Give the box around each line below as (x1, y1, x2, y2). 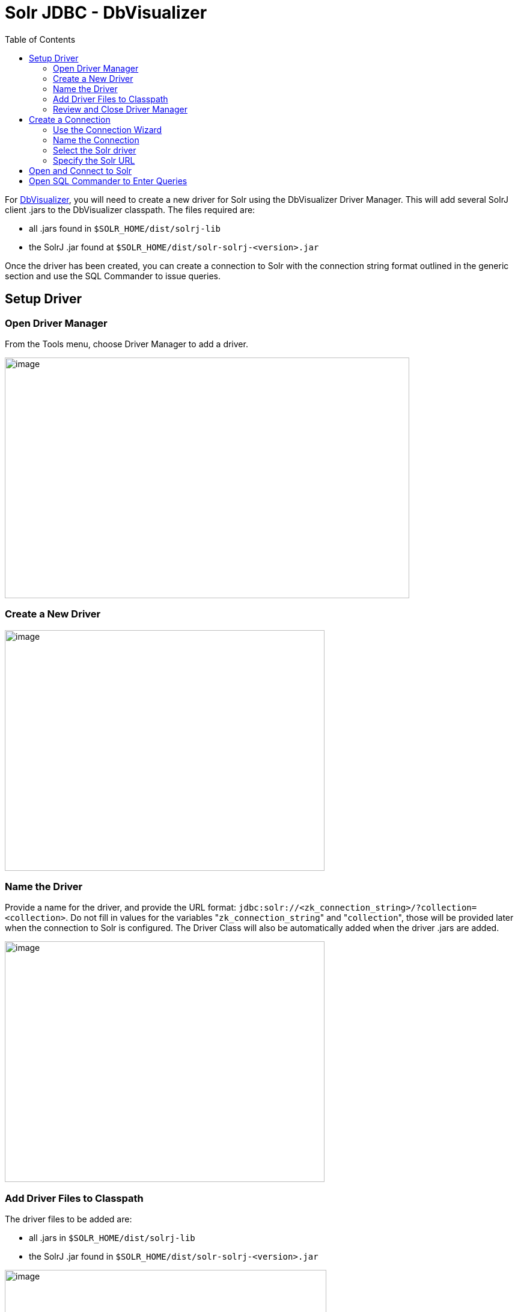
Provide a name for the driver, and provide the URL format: (5, 902, 237, 913)
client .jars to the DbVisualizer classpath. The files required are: (5, 204, 255, 215)
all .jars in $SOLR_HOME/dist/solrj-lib (29, 1233, 195, 1243)
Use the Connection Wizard (53, 124, 162, 135)
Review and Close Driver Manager (53, 104, 187, 114)
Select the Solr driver (53, 144, 136, 155)
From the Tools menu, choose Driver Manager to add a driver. (5, 338, 248, 349)
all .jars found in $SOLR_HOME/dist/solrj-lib (29, 223, 221, 234)
